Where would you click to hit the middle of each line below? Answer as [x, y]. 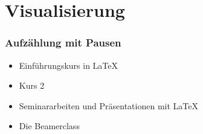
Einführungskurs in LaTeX [69, 65]
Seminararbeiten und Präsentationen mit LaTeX [108, 105]
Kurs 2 [32, 85]
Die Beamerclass [49, 126]
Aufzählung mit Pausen [63, 43]
